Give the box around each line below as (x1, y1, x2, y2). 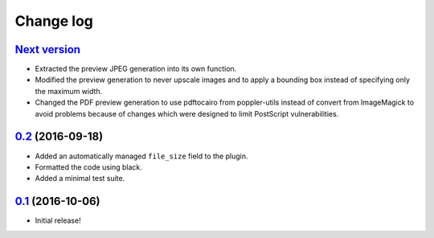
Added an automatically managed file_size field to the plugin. (35, 151, 248, 161)
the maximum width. (35, 86, 103, 96)
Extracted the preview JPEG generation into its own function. (35, 64, 237, 74)
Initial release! (35, 215, 81, 225)
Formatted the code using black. (35, 162, 142, 172)
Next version (14, 43, 80, 56)
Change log (14, 12, 94, 30)
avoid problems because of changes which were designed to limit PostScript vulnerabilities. (35, 109, 339, 118)
